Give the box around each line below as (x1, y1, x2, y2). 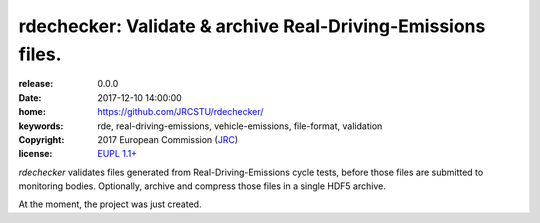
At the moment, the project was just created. (18, 198, 202, 210)
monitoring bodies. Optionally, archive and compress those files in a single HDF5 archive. (18, 180, 387, 192)
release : (18, 78, 54, 90)
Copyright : (18, 133, 65, 145)
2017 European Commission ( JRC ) (97, 133, 239, 145)
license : (18, 148, 53, 160)
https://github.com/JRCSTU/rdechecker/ (97, 106, 264, 118)
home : (18, 106, 47, 118)
